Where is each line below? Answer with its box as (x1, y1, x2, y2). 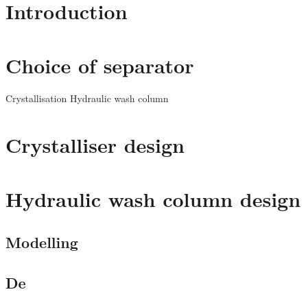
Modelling (5, 232, 78, 253)
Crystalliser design (5, 131, 185, 159)
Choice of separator (5, 51, 194, 79)
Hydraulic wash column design (5, 184, 301, 212)
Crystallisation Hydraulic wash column (5, 90, 169, 105)
